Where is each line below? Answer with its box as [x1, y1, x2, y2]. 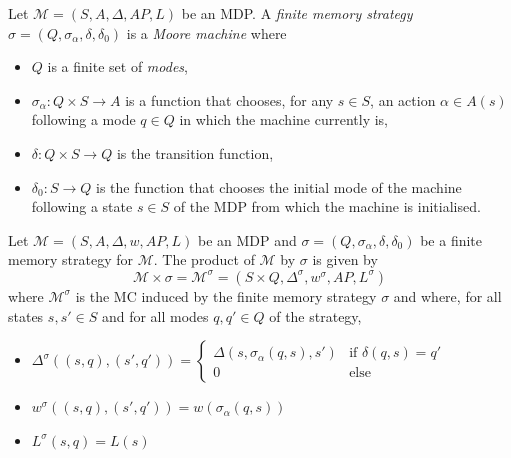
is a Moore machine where [126, 22, 287, 43]
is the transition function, [116, 142, 274, 163]
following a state [31, 196, 133, 217]
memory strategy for [8, 249, 134, 270]
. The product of [153, 249, 255, 270]
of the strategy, [269, 305, 362, 326]
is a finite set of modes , [47, 56, 188, 77]
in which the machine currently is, [179, 109, 388, 130]
